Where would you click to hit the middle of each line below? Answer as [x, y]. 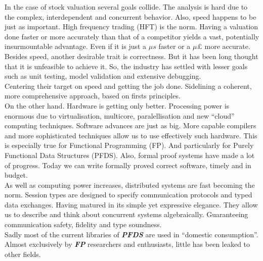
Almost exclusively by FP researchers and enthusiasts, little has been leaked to [127, 244]
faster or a [174, 46]
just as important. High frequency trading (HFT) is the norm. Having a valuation [131, 27]
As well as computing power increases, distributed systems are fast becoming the [130, 185]
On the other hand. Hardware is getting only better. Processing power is [117, 105]
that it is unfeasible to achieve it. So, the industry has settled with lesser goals [126, 66]
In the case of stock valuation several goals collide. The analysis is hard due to [126, 7]
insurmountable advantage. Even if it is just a [76, 46]
